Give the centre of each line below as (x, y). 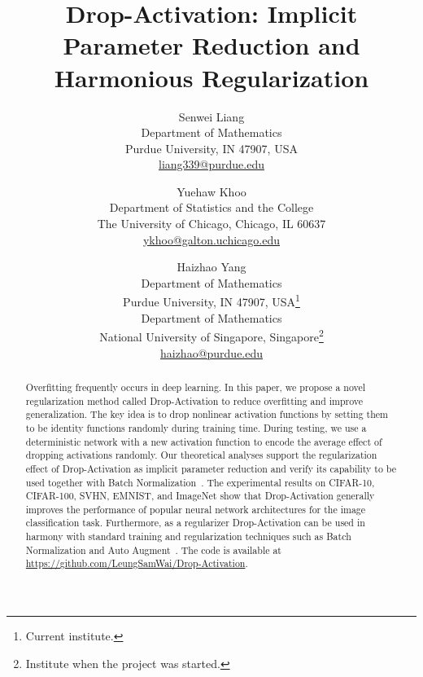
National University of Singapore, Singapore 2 (211, 335)
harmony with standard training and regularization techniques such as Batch (188, 536)
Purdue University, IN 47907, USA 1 (211, 301)
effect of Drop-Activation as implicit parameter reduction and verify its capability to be (211, 468)
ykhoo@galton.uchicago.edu (211, 239)
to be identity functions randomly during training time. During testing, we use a (196, 427)
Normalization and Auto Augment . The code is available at (153, 550)
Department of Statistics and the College (211, 207)
